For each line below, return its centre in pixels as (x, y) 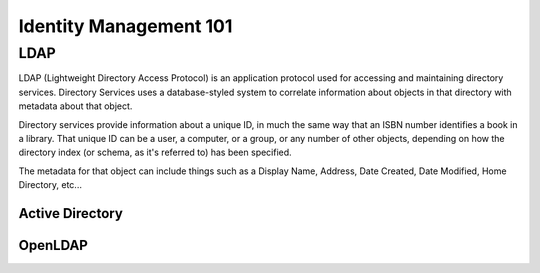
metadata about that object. (75, 106)
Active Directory (71, 213)
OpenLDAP (53, 245)
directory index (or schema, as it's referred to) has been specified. (155, 152)
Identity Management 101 (125, 26)
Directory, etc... (50, 185)
